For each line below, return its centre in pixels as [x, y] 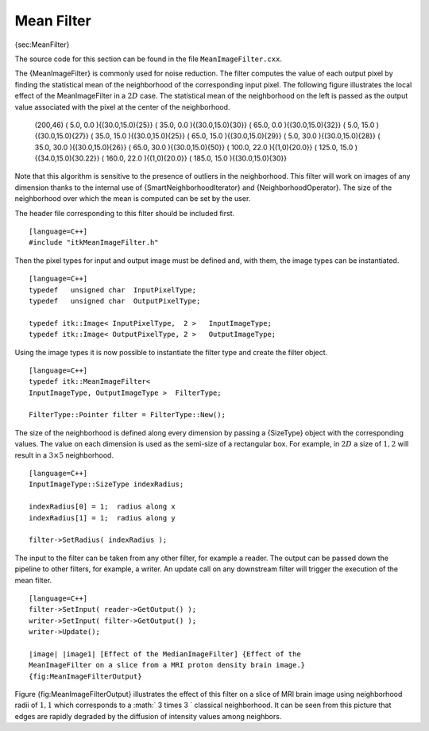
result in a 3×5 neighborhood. [64, 455]
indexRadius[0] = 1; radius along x [102, 507]
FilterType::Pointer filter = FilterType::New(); [128, 415]
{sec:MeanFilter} [42, 44]
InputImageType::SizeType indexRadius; [106, 484]
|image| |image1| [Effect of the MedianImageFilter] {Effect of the [165, 654]
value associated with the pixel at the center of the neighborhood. [122, 106]
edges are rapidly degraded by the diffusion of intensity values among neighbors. [148, 716]
